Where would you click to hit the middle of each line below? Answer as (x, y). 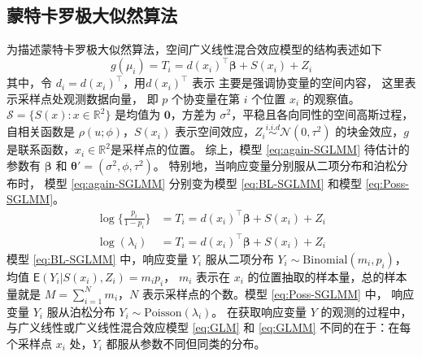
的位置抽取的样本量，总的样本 (327, 276)
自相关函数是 (41, 131)
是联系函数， (41, 149)
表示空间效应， (214, 131)
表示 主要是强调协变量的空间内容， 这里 (298, 83)
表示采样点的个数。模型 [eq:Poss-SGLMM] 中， (265, 293)
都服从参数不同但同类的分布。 (186, 343)
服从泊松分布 (81, 311)
